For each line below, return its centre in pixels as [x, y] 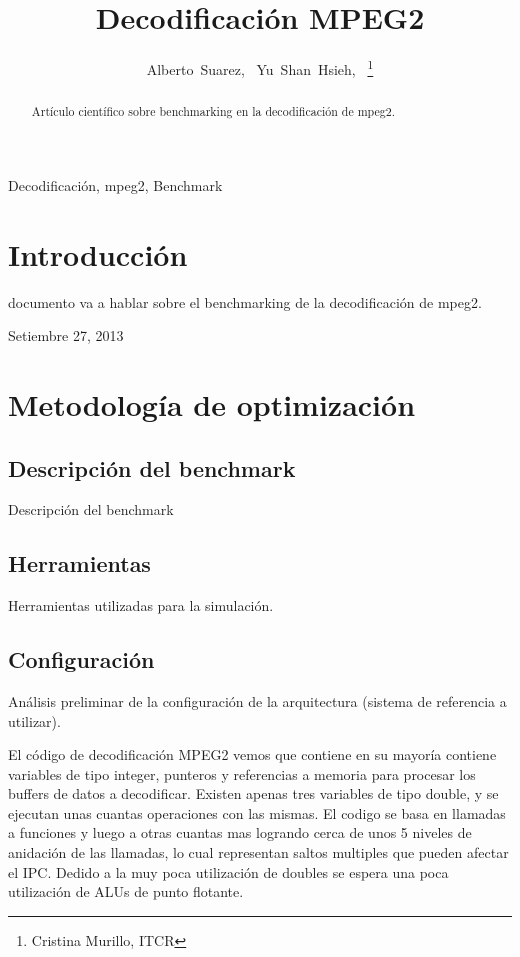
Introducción [98, 253]
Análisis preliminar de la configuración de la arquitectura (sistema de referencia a [257, 700]
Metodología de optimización [212, 403]
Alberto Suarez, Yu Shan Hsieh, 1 [260, 67]
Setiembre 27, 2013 [66, 335]
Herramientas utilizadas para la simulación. [141, 605]
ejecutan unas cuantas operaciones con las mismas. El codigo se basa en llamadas [257, 812]
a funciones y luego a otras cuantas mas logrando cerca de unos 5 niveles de [240, 832]
